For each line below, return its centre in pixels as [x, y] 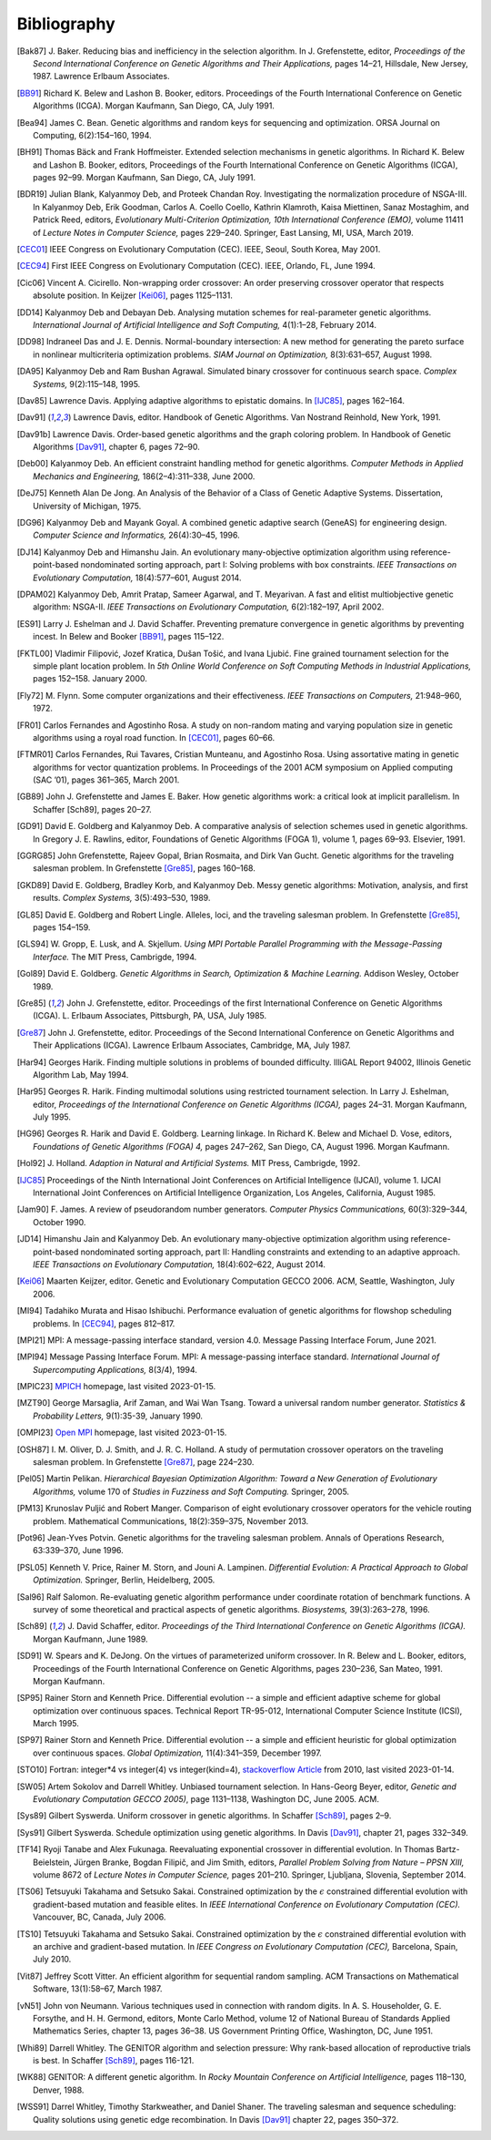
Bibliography [66, 24]
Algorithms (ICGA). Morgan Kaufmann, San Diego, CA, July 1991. [154, 106]
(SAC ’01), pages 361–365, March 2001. [106, 780]
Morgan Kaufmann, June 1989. [91, 1639]
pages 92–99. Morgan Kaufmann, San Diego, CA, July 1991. [145, 178]
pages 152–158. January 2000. [90, 679]
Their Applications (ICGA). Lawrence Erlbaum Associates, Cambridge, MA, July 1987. [192, 1045]
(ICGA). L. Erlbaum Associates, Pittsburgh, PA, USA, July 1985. [150, 1016]
